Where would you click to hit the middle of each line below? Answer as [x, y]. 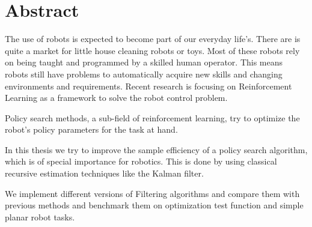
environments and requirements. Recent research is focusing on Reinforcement [148, 86]
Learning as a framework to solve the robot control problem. [116, 98]
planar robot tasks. [40, 216]
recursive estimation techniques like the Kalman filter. [104, 173]
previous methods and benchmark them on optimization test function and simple [154, 205]
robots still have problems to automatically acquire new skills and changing [144, 74]
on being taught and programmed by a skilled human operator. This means [144, 62]
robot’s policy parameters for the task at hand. [91, 129]
